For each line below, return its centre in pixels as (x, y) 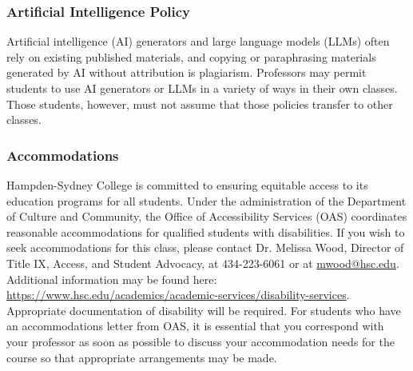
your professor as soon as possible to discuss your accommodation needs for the (201, 341)
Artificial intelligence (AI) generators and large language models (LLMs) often (198, 41)
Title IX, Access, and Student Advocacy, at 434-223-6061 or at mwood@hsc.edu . (203, 263)
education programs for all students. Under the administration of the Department (206, 200)
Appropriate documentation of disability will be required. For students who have (204, 310)
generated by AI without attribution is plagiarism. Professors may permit (187, 72)
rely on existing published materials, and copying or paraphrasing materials (191, 56)
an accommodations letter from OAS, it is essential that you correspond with (195, 326)
